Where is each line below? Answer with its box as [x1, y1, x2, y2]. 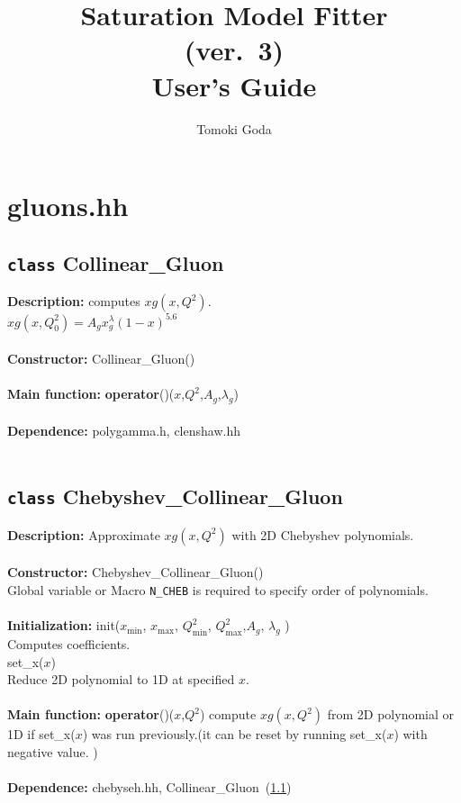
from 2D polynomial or [327, 705, 455, 724]
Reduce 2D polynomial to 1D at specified [7, 670, 235, 689]
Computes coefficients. [7, 634, 131, 653]
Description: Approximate [7, 525, 160, 544]
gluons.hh [7, 187, 129, 224]
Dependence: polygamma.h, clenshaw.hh [7, 420, 240, 439]
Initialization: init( [7, 616, 121, 635]
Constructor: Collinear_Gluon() [7, 349, 195, 368]
